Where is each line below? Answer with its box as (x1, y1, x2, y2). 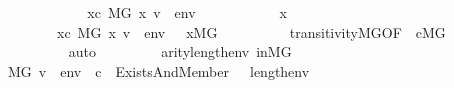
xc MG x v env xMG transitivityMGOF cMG (56, 21, 446, 42)
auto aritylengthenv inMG (68, 41, 292, 62)
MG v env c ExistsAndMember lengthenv (7, 60, 310, 81)
